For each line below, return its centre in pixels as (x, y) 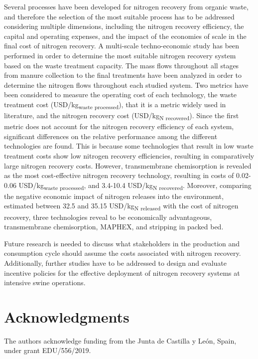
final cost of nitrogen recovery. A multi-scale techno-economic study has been (122, 46)
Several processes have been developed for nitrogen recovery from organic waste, (126, 6)
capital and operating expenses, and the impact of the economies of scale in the (125, 36)
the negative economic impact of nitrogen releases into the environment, (114, 196)
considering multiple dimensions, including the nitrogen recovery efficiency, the (124, 26)
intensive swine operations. (45, 282)
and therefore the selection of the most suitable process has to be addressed (119, 16)
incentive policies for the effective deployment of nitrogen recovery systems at (122, 272)
